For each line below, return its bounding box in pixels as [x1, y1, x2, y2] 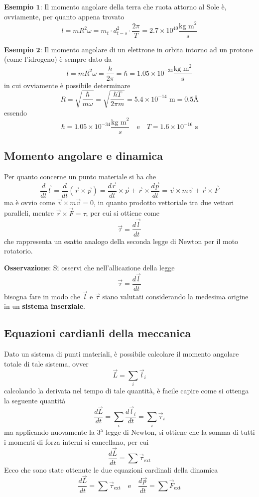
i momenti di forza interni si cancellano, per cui [4, 436, 149, 447]
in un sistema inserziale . [4, 301, 85, 311]
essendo [4, 107, 27, 118]
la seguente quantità [4, 395, 66, 405]
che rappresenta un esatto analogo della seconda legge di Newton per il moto [4, 236, 239, 246]
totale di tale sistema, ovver [4, 358, 89, 369]
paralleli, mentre [4, 208, 54, 218]
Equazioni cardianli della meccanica [4, 325, 191, 341]
